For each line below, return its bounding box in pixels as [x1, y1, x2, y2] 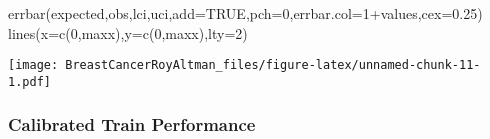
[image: [8, 58, 59, 73]
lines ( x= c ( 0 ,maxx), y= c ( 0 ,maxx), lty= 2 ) [8, 22, 248, 43]
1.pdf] [8, 74, 51, 89]
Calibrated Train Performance [8, 112, 256, 137]
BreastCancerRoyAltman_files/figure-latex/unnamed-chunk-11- [65, 58, 481, 73]
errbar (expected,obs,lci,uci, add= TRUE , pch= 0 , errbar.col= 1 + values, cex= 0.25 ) [8, 3, 483, 23]
